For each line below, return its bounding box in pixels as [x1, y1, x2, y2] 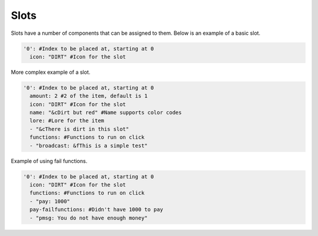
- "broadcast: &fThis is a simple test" [29, 142, 148, 149]
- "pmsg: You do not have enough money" [29, 214, 148, 221]
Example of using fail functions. [11, 157, 88, 165]
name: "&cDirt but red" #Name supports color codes [29, 109, 182, 116]
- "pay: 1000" [29, 198, 71, 205]
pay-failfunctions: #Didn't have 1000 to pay [29, 206, 163, 213]
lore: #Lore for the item [29, 117, 104, 124]
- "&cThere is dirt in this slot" [29, 126, 130, 132]
